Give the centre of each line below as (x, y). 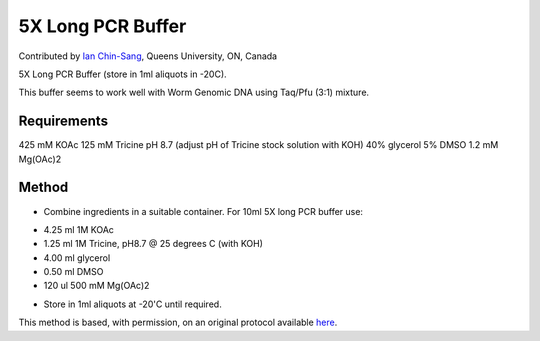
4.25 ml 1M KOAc (79, 229)
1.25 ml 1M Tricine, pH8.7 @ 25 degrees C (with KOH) (153, 244)
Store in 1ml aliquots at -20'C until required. (132, 304)
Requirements (63, 121)
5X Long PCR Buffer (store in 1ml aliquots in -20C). (122, 74)
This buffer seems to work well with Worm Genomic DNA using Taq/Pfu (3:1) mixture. (194, 92)
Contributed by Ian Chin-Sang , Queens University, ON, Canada (148, 56)
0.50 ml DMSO (73, 272)
